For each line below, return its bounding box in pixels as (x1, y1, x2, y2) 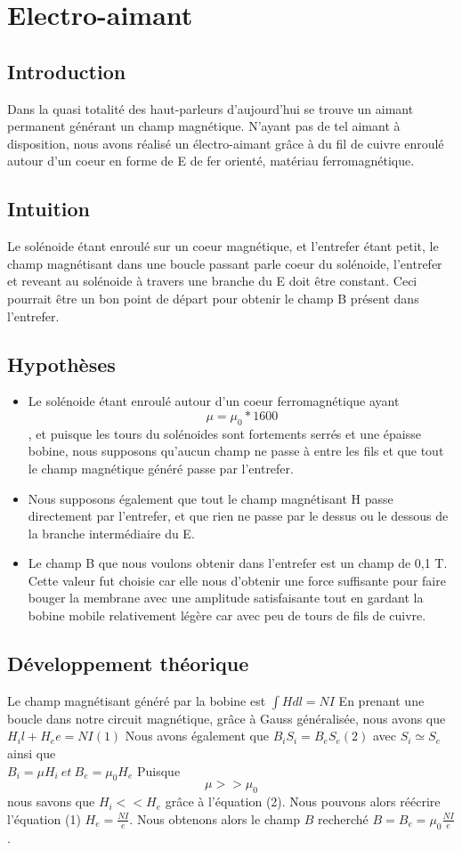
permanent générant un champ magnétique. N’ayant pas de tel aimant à (7, 117, 401, 135)
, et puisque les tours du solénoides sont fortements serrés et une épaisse (28, 424, 421, 442)
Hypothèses (7, 350, 116, 377)
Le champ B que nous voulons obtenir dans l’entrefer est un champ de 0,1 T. (28, 554, 448, 572)
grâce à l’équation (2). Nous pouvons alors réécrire (165, 792, 441, 811)
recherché (317, 809, 369, 828)
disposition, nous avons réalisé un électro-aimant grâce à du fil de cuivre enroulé (7, 134, 444, 152)
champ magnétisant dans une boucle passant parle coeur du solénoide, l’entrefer (7, 254, 442, 272)
